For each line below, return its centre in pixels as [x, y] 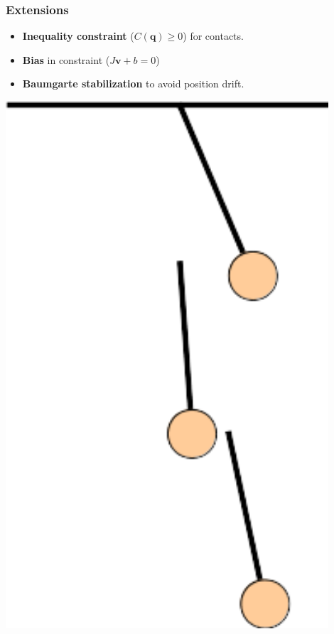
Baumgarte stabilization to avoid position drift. [133, 84]
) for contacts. [213, 36]
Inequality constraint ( [78, 36]
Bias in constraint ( [66, 59]
